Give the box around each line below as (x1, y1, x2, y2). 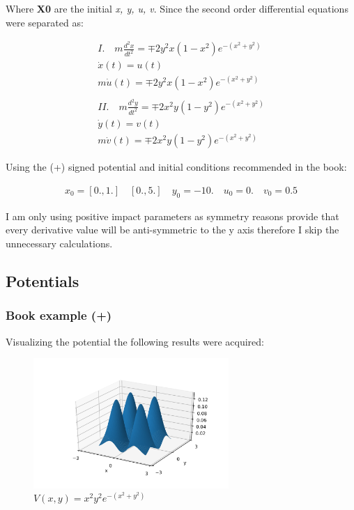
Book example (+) (6, 307, 112, 324)
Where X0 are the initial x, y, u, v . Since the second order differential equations (6, 1, 348, 15)
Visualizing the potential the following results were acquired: (6, 334, 264, 348)
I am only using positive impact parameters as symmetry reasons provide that (6, 208, 339, 223)
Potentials (6, 270, 79, 291)
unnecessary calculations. (6, 235, 113, 250)
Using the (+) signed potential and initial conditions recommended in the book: (6, 160, 347, 174)
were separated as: (6, 15, 84, 29)
